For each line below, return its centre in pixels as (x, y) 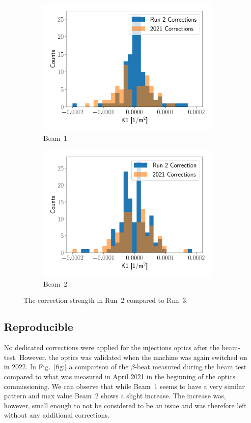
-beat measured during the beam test (191, 367)
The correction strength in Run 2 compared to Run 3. (106, 300)
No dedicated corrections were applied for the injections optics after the (112, 347)
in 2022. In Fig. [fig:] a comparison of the (66, 367)
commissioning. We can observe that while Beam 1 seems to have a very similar (125, 386)
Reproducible (39, 327)
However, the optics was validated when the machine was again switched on (133, 357)
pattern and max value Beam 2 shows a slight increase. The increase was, (115, 396)
